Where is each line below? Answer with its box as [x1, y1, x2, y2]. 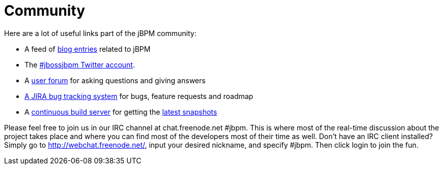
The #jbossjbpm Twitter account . [24, 60, 135, 69]
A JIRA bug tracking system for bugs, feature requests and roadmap [24, 91, 254, 100]
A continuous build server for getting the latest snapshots [24, 107, 217, 116]
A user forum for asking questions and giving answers [24, 76, 206, 85]
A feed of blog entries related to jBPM [24, 44, 151, 53]
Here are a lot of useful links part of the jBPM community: [4, 28, 197, 38]
